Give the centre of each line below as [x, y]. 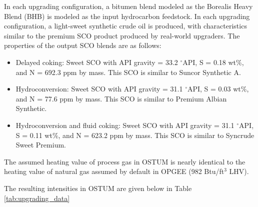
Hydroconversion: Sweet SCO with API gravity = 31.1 [99, 89]
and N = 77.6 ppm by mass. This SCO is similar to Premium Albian [121, 98]
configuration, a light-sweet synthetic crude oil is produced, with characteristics [125, 26]
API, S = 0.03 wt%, [218, 89]
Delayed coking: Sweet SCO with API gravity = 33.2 [97, 62]
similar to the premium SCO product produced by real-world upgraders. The [122, 35]
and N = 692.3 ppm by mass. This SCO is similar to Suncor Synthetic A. [128, 72]
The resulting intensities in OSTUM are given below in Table [98, 188]
